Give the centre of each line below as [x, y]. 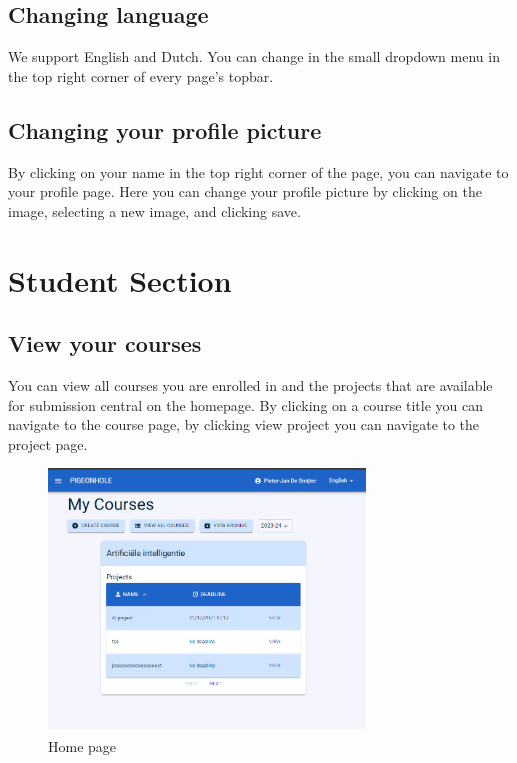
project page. [48, 443]
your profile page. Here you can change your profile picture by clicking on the [245, 191]
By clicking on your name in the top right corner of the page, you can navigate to [258, 171]
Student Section [120, 279]
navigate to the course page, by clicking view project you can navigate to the [244, 424]
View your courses [105, 343]
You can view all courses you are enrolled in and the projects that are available [250, 384]
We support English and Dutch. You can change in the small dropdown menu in [254, 56]
